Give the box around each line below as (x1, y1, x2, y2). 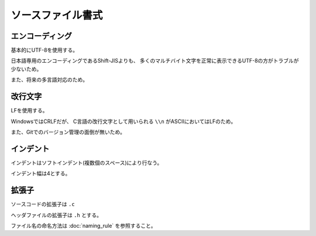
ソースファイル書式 (11, 9, 103, 22)
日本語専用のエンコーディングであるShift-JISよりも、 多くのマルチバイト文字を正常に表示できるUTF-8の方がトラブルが (11, 57, 299, 64)
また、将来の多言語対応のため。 (11, 76, 88, 83)
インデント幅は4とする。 (11, 170, 71, 177)
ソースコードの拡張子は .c (11, 201, 75, 208)
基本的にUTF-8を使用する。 (11, 47, 78, 54)
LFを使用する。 (11, 107, 48, 114)
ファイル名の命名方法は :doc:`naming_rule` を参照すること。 (11, 222, 156, 229)
